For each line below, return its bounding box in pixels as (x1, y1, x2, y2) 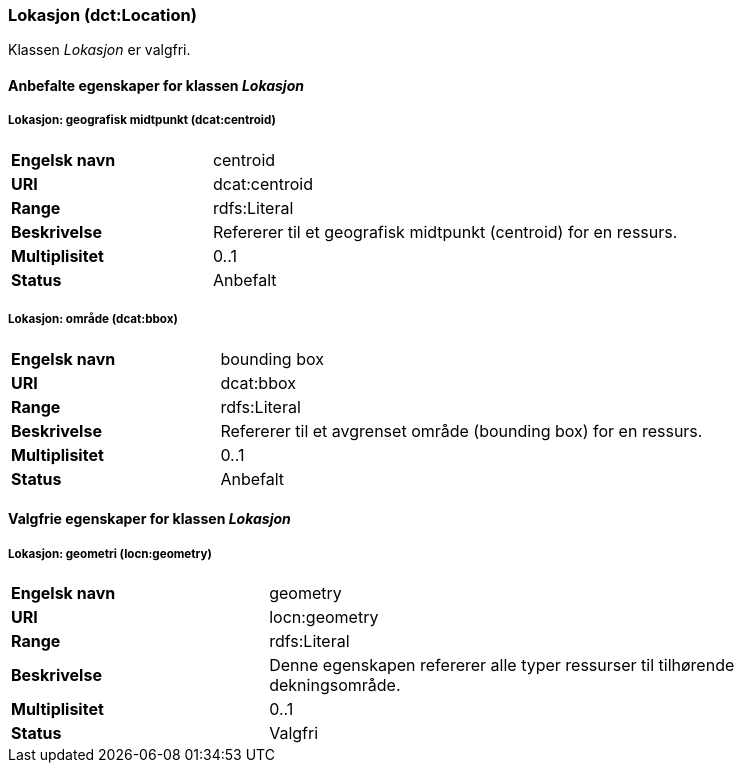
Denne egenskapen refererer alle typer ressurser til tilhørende (269, 654, 735, 675)
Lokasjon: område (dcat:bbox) (8, 312, 178, 327)
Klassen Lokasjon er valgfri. (8, 41, 191, 59)
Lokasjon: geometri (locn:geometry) (8, 546, 212, 561)
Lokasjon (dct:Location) (8, 5, 197, 25)
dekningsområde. (269, 674, 401, 695)
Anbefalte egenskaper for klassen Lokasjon (8, 76, 304, 94)
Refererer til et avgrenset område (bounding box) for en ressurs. (220, 420, 703, 441)
